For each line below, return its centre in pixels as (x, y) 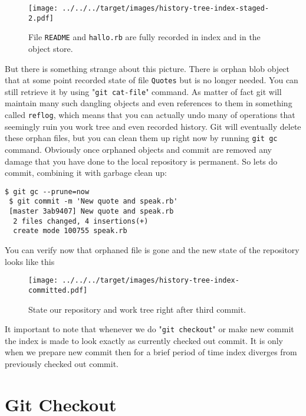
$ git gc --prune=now (47, 191)
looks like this (30, 261)
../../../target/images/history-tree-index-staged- (166, 8)
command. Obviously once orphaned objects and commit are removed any (138, 149)
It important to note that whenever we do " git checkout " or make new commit (149, 329)
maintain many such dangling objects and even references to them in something (149, 103)
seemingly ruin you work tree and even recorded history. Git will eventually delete (153, 126)
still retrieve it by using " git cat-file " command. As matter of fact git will (143, 91)
